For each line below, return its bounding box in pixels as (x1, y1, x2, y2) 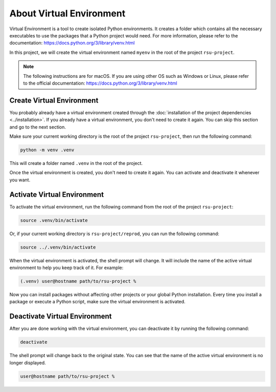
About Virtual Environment (9, 8, 126, 19)
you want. (9, 177, 31, 183)
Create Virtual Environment (9, 96, 99, 105)
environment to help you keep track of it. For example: (9, 264, 124, 271)
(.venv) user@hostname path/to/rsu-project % (20, 278, 136, 284)
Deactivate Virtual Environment (9, 312, 112, 321)
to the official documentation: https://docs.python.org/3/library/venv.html (23, 80, 177, 86)
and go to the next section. (9, 123, 66, 130)
